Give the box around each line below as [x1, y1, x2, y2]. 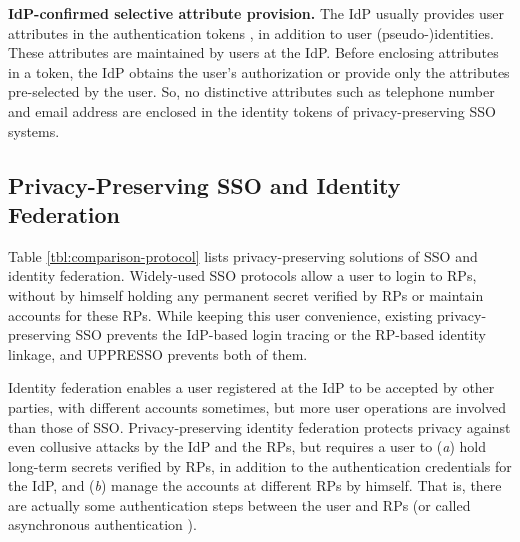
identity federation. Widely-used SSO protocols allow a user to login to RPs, [8, 265, 477, 286]
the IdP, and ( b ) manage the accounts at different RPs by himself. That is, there [8, 475, 502, 496]
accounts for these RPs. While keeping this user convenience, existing [8, 304, 433, 325]
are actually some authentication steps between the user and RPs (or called [8, 494, 471, 515]
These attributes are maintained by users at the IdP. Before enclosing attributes [8, 42, 499, 63]
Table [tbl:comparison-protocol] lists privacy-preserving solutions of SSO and [8, 245, 478, 266]
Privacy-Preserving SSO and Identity [8, 169, 401, 200]
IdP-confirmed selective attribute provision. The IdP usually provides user [8, 3, 504, 23]
